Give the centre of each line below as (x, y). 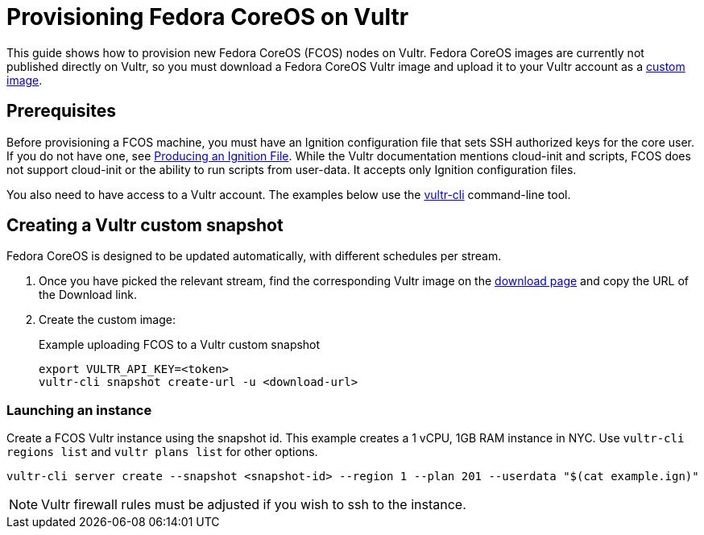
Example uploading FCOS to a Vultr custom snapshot (180, 345)
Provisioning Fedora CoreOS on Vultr (208, 17)
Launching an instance (79, 410)
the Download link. (88, 295)
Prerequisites (61, 111)
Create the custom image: (107, 320)
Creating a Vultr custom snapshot (145, 226)
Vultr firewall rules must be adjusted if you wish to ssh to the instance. (254, 505)
